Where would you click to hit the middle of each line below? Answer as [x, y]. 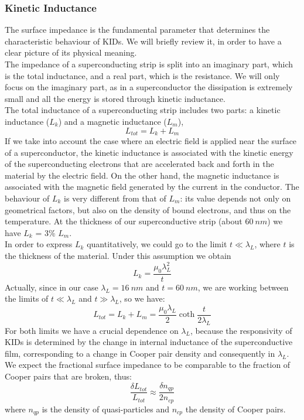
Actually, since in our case [52, 287]
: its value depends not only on [235, 198]
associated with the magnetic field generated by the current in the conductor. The [152, 187]
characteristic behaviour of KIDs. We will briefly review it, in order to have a [143, 41]
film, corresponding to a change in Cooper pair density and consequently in [140, 353]
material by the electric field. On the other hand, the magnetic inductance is [142, 175]
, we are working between [243, 287]
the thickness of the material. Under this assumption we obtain [118, 255]
